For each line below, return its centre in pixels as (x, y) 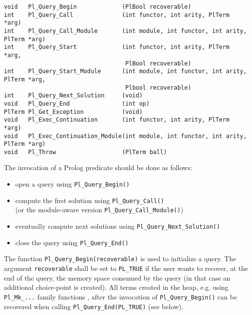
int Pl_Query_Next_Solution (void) (73, 96)
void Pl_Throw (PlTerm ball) (86, 152)
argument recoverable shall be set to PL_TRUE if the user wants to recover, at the (126, 268)
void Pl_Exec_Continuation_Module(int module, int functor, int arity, (126, 136)
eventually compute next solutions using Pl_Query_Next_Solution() (118, 226)
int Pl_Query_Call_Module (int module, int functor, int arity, (126, 31)
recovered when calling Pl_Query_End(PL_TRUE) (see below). (94, 306)
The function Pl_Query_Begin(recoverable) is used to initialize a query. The (120, 259)
